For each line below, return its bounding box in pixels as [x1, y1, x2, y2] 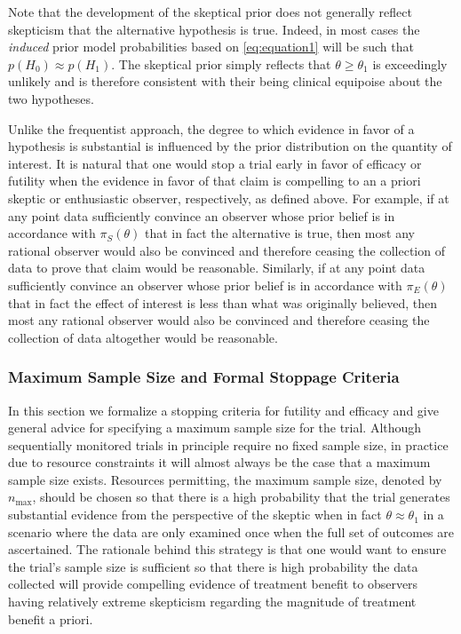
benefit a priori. [8, 609, 93, 628]
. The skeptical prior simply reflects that [111, 54, 331, 73]
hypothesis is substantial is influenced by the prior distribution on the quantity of [8, 137, 452, 155]
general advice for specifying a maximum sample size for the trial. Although [8, 418, 422, 437]
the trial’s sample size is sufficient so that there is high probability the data [8, 557, 418, 575]
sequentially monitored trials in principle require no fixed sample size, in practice [8, 435, 449, 454]
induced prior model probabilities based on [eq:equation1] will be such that [8, 37, 414, 56]
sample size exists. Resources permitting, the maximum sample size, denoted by [8, 470, 442, 488]
